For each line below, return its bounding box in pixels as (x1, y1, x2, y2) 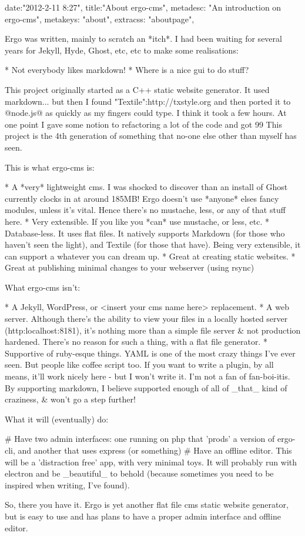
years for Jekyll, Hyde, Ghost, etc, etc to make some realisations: (5, 44, 239, 56)
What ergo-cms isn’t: (5, 281, 81, 293)
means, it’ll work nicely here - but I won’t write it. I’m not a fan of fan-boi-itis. (5, 370, 290, 382)
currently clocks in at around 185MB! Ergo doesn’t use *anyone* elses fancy (5, 192, 279, 204)
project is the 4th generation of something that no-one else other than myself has (5, 129, 297, 142)
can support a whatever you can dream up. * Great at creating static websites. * (5, 249, 296, 262)
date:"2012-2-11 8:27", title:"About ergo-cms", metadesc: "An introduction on (5, 1, 281, 13)
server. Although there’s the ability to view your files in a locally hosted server (5, 312, 288, 325)
